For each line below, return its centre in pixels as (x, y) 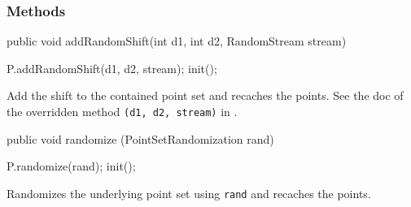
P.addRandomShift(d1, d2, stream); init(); (112, 68)
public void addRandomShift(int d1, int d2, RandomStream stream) (177, 41)
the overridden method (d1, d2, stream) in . (122, 111)
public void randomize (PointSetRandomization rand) (140, 138)
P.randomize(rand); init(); (71, 166)
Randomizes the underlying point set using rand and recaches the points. (189, 193)
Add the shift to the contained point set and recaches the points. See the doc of (205, 95)
